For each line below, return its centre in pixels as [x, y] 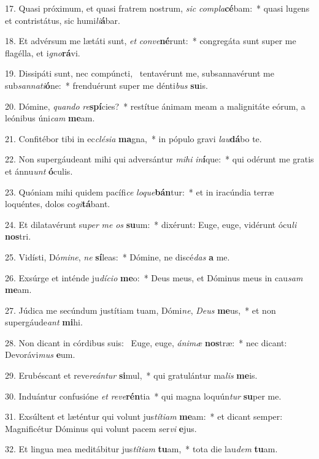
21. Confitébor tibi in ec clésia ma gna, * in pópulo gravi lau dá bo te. [133, 138]
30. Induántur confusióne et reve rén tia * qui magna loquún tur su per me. [143, 396]
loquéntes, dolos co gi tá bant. [58, 204]
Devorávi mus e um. [40, 355]
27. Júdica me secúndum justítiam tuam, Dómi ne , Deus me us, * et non [140, 310]
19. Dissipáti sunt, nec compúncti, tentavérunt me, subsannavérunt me [140, 73]
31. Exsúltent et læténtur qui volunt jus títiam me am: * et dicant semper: [144, 416]
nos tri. [18, 236]
